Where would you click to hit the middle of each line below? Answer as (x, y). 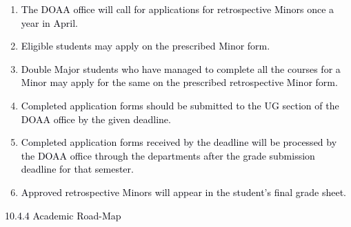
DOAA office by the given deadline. (96, 119)
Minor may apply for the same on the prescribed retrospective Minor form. (179, 82)
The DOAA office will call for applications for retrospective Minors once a (178, 9)
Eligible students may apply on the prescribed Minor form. (146, 46)
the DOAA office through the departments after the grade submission (168, 155)
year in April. (49, 22)
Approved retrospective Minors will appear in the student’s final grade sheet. (183, 192)
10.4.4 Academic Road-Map (63, 215)
